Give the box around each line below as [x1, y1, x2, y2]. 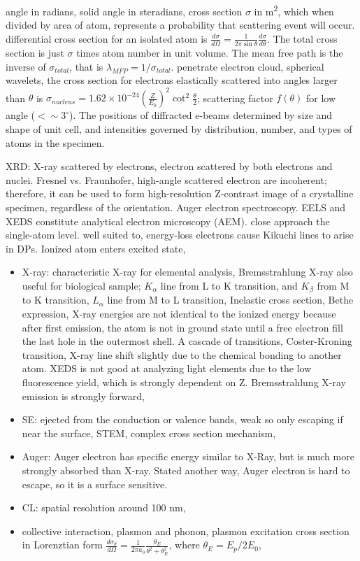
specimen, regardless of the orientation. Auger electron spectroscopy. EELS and [6, 200, 346, 214]
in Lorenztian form [22, 537, 103, 552]
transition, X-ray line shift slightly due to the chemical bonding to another [22, 347, 342, 362]
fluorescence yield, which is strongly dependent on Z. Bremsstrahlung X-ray [22, 374, 346, 389]
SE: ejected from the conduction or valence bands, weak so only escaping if [22, 412, 343, 427]
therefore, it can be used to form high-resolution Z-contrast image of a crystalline [6, 186, 354, 201]
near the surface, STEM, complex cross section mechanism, [22, 425, 276, 440]
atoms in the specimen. [6, 135, 105, 150]
